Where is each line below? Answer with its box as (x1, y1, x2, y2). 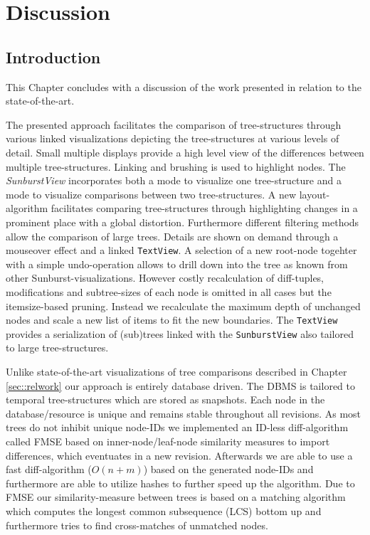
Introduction (6, 46, 101, 68)
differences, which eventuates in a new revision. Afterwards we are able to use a (6, 447, 353, 462)
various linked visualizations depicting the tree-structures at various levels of (6, 131, 339, 146)
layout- (299, 186, 330, 201)
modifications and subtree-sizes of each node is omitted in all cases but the (6, 284, 332, 299)
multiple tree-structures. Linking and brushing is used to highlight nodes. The (6, 159, 346, 174)
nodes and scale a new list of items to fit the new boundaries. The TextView (6, 312, 338, 327)
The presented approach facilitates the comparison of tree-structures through (6, 117, 342, 132)
